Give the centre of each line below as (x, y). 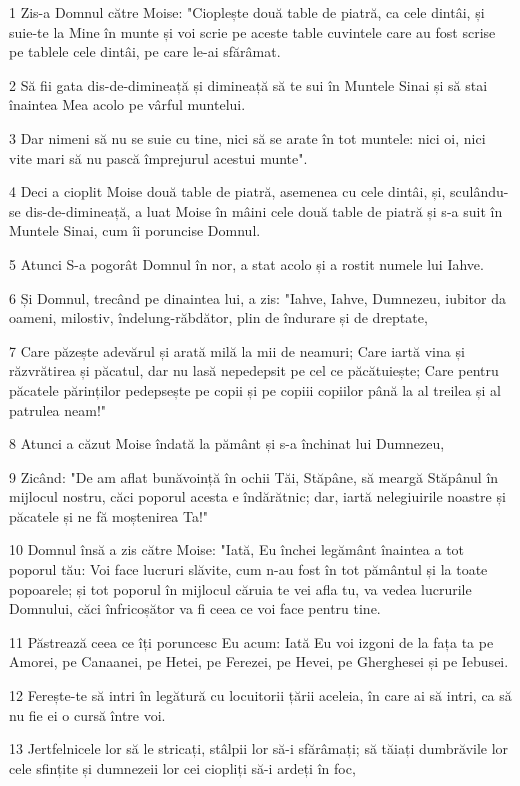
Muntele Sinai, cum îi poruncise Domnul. (135, 230)
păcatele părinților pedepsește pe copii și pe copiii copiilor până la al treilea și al (255, 389)
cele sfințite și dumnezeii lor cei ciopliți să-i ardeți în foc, (182, 767)
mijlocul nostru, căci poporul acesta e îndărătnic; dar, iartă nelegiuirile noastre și (257, 496)
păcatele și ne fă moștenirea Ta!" (109, 515)
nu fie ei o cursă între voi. (87, 714)
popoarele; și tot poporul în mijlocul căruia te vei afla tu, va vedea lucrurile (240, 588)
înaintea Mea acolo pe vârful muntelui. (127, 104)
